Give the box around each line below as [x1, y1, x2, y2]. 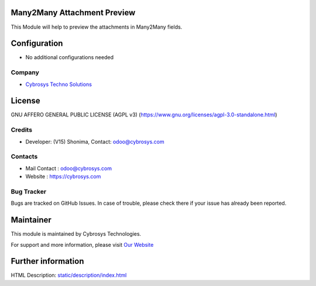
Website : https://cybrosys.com [25, 173, 101, 180]
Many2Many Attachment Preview [11, 8, 136, 18]
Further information [11, 256, 84, 266]
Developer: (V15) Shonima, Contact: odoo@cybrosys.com [25, 138, 164, 145]
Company [11, 68, 39, 77]
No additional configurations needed [25, 54, 114, 61]
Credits [11, 126, 32, 134]
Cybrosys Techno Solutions [25, 81, 92, 88]
